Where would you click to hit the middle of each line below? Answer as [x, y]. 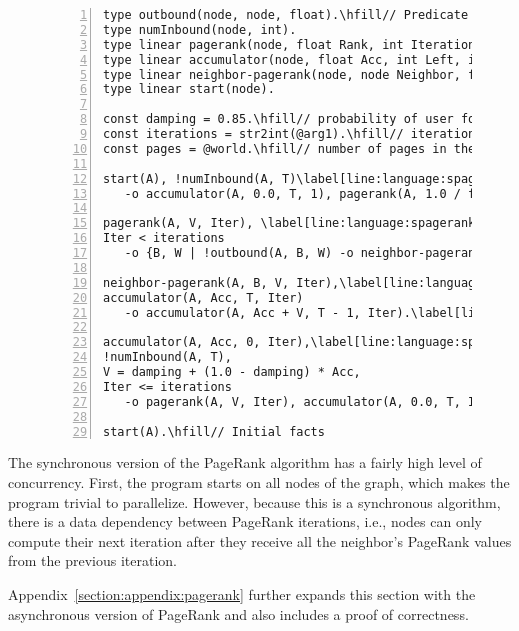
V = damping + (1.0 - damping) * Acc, [232, 372]
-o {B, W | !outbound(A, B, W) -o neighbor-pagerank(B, [314, 253]
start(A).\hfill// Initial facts [214, 431]
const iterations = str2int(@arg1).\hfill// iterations [293, 134]
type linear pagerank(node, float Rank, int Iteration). [296, 44]
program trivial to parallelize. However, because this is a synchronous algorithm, [254, 501]
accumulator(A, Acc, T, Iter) [203, 297]
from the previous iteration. [92, 560]
